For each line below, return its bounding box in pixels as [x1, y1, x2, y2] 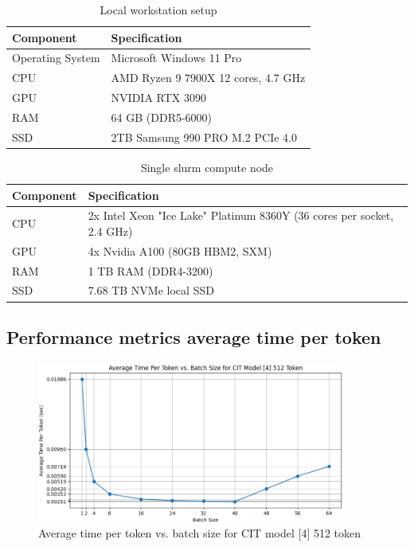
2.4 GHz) [88, 222, 133, 239]
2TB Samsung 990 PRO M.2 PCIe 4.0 [111, 128, 297, 145]
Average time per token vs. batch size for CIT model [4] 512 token [38, 525, 361, 541]
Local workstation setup [100, 2, 217, 18]
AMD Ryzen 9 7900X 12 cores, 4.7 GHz [111, 69, 306, 86]
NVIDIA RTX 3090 [111, 89, 206, 106]
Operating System [12, 49, 100, 66]
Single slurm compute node [140, 158, 274, 175]
